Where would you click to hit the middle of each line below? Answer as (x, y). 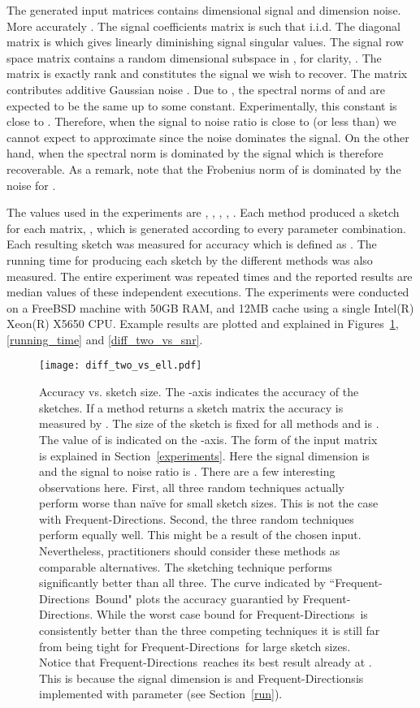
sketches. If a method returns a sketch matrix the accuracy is (191, 407)
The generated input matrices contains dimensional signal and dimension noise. (204, 10)
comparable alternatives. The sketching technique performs (186, 566)
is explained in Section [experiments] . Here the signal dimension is (204, 455)
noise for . (31, 185)
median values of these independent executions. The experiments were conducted (208, 292)
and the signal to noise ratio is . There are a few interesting (187, 471)
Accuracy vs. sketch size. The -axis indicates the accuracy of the (199, 392)
